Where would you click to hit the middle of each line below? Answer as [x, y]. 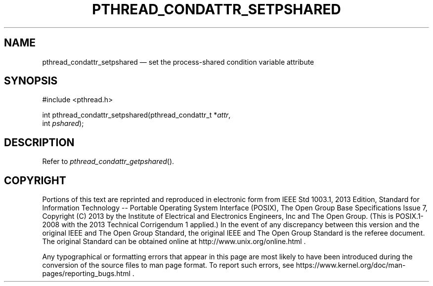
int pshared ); [63, 123]
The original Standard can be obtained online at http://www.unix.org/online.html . [174, 242]
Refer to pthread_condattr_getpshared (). [108, 162]
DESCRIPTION [39, 142]
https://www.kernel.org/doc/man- [351, 265]
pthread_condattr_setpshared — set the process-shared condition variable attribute [178, 62]
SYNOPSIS [31, 81]
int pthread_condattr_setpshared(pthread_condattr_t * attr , [136, 115]
